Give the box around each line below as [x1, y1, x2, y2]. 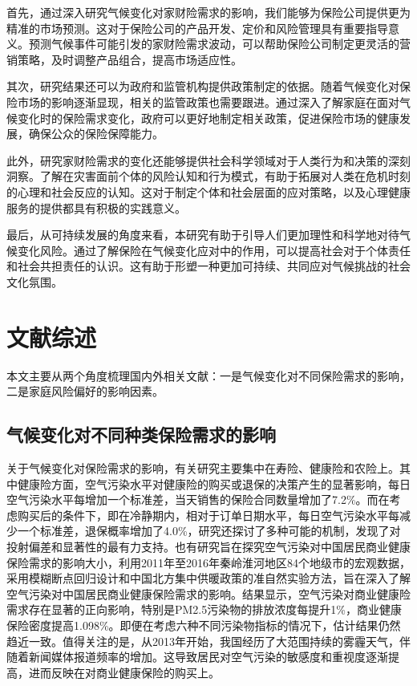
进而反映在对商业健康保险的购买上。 [28, 664, 220, 680]
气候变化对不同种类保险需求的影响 [6, 422, 276, 447]
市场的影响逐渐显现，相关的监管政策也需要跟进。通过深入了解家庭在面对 [17, 93, 399, 110]
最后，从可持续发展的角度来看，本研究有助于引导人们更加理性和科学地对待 [6, 226, 399, 243]
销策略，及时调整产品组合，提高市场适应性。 [6, 51, 242, 67]
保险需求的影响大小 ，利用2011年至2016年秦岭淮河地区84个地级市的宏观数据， [6, 554, 411, 570]
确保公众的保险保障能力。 [28, 125, 164, 142]
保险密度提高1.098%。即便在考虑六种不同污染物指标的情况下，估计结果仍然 [6, 616, 401, 633]
